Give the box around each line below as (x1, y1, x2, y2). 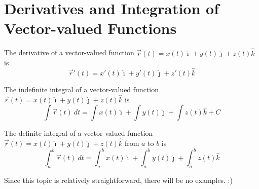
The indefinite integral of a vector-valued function (4, 84, 159, 94)
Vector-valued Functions (4, 18, 177, 39)
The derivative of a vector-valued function (4, 47, 134, 58)
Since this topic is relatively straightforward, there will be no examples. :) (4, 175, 233, 185)
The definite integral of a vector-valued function (4, 128, 153, 138)
